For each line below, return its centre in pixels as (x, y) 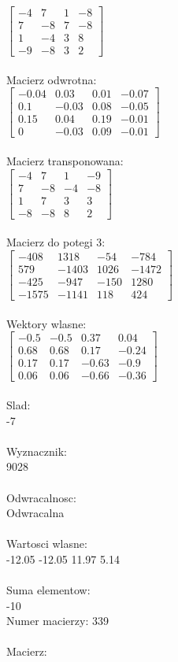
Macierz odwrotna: (52, 79)
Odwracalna (35, 513)
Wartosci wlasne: (47, 544)
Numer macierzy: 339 (57, 621)
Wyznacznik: (37, 451)
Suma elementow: (48, 590)
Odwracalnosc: (41, 497)
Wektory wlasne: (46, 323)
